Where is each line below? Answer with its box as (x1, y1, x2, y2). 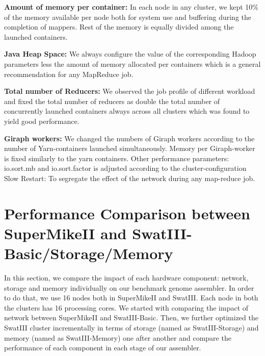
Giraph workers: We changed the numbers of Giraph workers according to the (4, 133, 255, 143)
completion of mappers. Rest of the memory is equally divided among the (4, 21, 234, 32)
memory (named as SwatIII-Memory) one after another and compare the (4, 332, 231, 343)
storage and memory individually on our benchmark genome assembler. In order (4, 282, 254, 293)
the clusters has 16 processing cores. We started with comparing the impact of (4, 302, 249, 313)
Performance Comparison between (4, 202, 250, 223)
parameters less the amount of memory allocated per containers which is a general (4, 58, 261, 69)
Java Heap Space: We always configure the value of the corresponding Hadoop (4, 48, 256, 59)
